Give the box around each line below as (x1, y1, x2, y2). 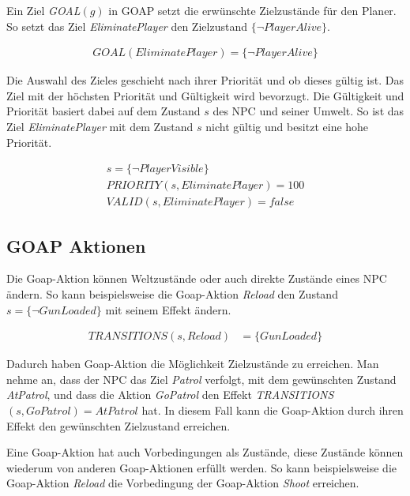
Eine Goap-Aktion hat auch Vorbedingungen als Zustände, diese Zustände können (6, 444, 404, 460)
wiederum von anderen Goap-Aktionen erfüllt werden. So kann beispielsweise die (6, 459, 397, 475)
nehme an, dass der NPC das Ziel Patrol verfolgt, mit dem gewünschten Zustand (6, 370, 397, 387)
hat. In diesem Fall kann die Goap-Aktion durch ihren (141, 402, 404, 419)
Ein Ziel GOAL (6, 2, 81, 18)
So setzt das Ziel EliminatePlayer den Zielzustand (6, 17, 247, 34)
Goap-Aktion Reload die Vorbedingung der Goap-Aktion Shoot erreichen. (6, 475, 359, 491)
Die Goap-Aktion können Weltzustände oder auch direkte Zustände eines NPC (6, 270, 387, 287)
